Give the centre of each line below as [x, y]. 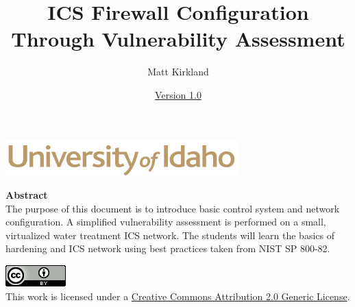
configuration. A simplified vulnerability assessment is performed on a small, [166, 222]
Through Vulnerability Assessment [178, 39]
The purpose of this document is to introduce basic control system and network [173, 208]
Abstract [27, 195]
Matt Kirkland [178, 72]
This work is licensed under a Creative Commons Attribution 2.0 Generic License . [178, 296]
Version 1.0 [178, 94]
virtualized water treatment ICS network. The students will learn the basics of [170, 235]
